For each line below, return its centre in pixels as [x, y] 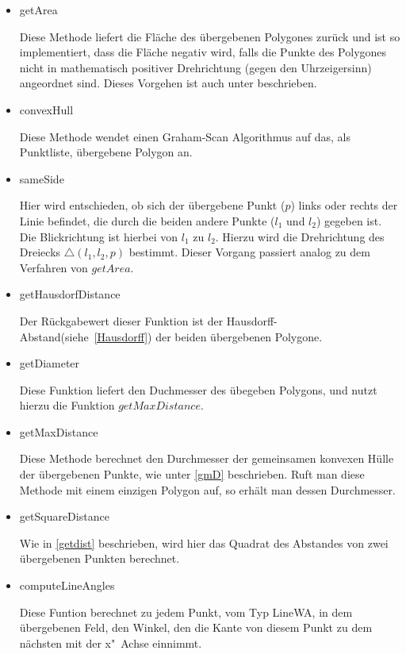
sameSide [42, 178]
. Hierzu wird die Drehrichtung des [300, 236]
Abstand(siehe [54, 336]
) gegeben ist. [349, 220]
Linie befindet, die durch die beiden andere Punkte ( [147, 220]
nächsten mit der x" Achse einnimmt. [111, 642]
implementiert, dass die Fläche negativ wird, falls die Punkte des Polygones [203, 52]
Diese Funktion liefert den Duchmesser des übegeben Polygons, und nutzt [198, 389]
